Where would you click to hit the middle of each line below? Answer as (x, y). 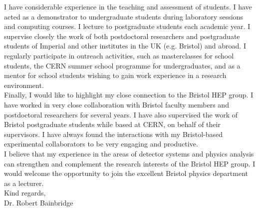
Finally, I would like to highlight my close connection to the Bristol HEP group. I (129, 95)
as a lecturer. (24, 183)
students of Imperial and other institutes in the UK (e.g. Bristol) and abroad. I (125, 46)
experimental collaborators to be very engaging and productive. (101, 144)
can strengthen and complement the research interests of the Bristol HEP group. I (130, 163)
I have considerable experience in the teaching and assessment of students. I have (128, 6)
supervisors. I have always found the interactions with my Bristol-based (113, 134)
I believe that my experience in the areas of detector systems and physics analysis (129, 153)
